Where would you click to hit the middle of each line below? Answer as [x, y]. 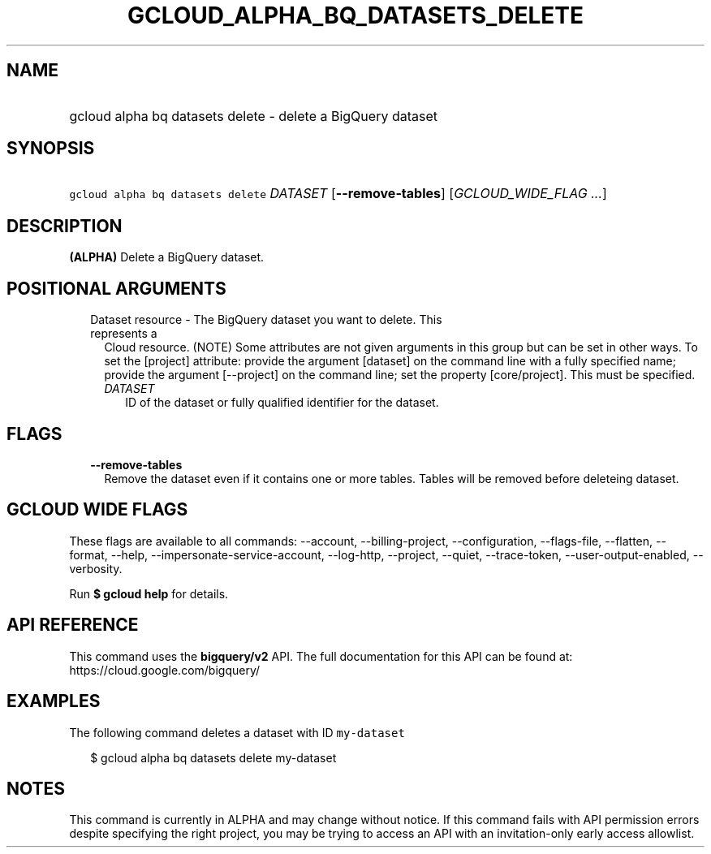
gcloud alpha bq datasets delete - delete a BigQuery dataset [253, 116]
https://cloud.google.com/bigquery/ [164, 670]
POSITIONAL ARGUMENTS [116, 288]
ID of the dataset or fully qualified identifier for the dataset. [282, 403]
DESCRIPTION [65, 226]
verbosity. [96, 568]
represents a [124, 334]
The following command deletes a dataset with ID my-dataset [237, 732]
